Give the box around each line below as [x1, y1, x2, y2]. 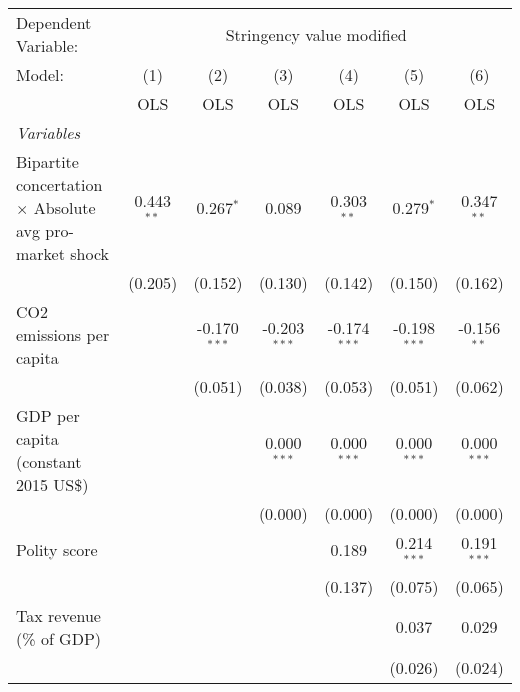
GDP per [16, 404, 80, 427]
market [16, 242, 65, 265]
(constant [16, 450, 82, 473]
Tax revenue [16, 603, 101, 627]
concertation [16, 173, 103, 196]
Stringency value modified [225, 22, 407, 46]
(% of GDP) [16, 626, 102, 650]
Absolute [33, 196, 96, 219]
